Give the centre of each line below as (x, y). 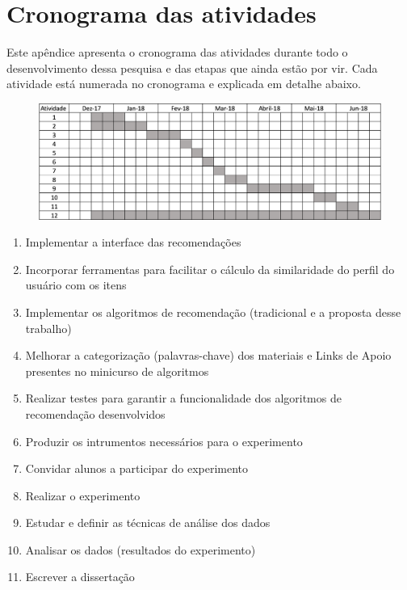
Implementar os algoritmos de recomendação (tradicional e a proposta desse (213, 312)
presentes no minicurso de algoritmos (117, 371)
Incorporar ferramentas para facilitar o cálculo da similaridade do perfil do (210, 269)
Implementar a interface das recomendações (133, 242)
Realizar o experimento (83, 495)
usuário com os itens (76, 285)
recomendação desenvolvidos (95, 413)
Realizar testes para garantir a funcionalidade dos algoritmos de (183, 398)
